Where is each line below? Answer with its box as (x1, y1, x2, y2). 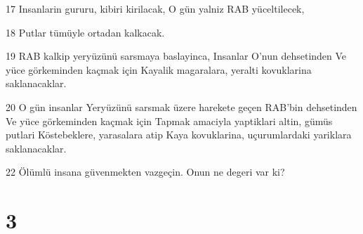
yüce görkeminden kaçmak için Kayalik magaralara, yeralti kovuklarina (6, 62, 312, 77)
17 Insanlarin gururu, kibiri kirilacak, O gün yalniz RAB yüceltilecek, (6, 1, 305, 15)
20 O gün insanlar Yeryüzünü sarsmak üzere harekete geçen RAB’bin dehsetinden (6, 99, 357, 114)
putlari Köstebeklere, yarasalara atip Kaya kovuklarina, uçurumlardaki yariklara (6, 127, 352, 142)
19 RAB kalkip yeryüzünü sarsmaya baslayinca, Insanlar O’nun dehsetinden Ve (6, 48, 347, 63)
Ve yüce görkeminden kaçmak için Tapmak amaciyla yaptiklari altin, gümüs (6, 113, 333, 128)
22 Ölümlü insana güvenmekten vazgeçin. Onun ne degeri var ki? (6, 164, 285, 179)
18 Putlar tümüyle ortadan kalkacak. (6, 25, 165, 39)
